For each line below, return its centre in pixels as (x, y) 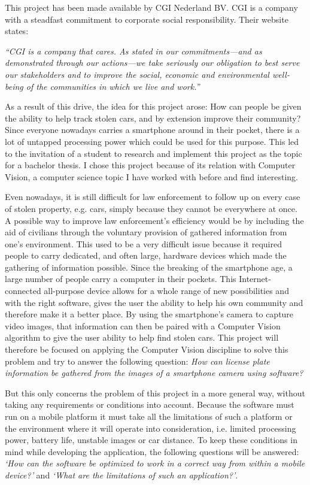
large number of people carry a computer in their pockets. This (121, 279)
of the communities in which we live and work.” (113, 86)
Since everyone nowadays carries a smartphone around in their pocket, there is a (152, 130)
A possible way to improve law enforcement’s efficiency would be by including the (154, 220)
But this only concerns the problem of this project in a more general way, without (155, 392)
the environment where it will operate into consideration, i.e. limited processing (151, 428)
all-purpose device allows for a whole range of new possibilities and (166, 291)
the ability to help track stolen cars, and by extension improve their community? (153, 118)
